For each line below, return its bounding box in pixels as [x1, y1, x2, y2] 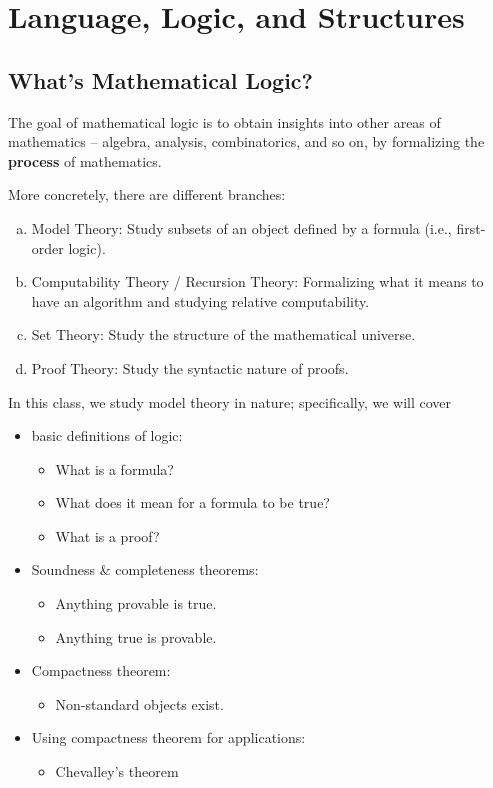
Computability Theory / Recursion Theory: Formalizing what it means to [31, 271, 484, 292]
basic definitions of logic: [31, 425, 183, 446]
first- [456, 217, 486, 238]
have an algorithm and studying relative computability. [31, 290, 370, 311]
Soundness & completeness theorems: [31, 559, 259, 580]
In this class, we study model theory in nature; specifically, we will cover [8, 391, 452, 412]
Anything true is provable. [55, 626, 217, 647]
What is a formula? [55, 458, 174, 479]
